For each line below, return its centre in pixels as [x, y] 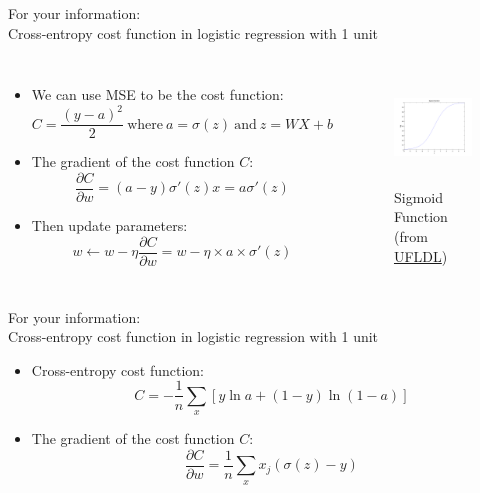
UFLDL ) [420, 255]
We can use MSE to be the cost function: [157, 94]
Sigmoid [418, 196]
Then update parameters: [109, 225]
